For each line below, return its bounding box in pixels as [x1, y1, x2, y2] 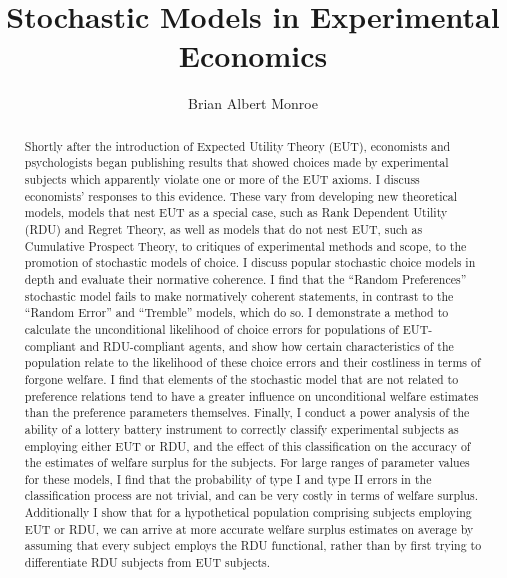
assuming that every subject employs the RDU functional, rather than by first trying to [24, 537, 482, 554]
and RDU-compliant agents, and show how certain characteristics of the [79, 337, 454, 354]
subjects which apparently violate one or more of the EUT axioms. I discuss [24, 171, 420, 188]
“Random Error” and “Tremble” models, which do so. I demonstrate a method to [24, 304, 449, 321]
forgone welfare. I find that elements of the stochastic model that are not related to [24, 370, 459, 387]
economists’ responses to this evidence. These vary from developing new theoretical [24, 187, 458, 204]
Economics [178, 35, 328, 76]
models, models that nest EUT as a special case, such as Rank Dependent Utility [24, 204, 448, 221]
